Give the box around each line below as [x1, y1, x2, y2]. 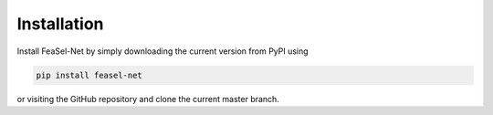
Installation [16, 14, 104, 34]
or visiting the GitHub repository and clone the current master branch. [16, 93, 280, 104]
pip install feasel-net [36, 69, 143, 80]
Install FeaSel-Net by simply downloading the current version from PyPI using [16, 46, 309, 57]
